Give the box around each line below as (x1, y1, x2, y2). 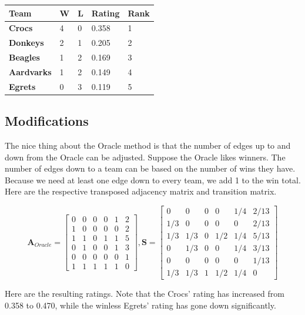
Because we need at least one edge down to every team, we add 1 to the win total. (5, 173, 301, 186)
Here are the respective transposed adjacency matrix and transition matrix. (5, 185, 277, 197)
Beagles (9, 51, 40, 63)
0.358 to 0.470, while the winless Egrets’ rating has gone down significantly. (5, 299, 276, 311)
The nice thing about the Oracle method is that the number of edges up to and (5, 139, 291, 152)
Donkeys (9, 36, 44, 49)
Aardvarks (9, 65, 52, 78)
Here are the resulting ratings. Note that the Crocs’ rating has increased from (5, 287, 284, 300)
